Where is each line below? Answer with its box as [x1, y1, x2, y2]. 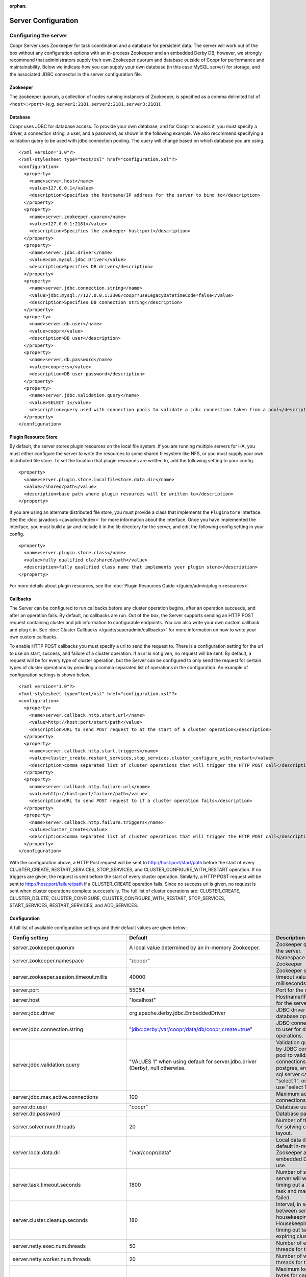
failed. [276, 1194, 291, 1201]
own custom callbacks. [9, 633, 58, 640]
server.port [12, 986, 39, 994]
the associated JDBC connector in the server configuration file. [9, 71, 142, 77]
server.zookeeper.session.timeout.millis [12, 973, 108, 980]
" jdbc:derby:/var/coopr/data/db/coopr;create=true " [129, 1026, 252, 1033]
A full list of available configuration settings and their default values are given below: [9, 925, 187, 931]
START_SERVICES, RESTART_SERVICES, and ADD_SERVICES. [9, 902, 139, 908]
